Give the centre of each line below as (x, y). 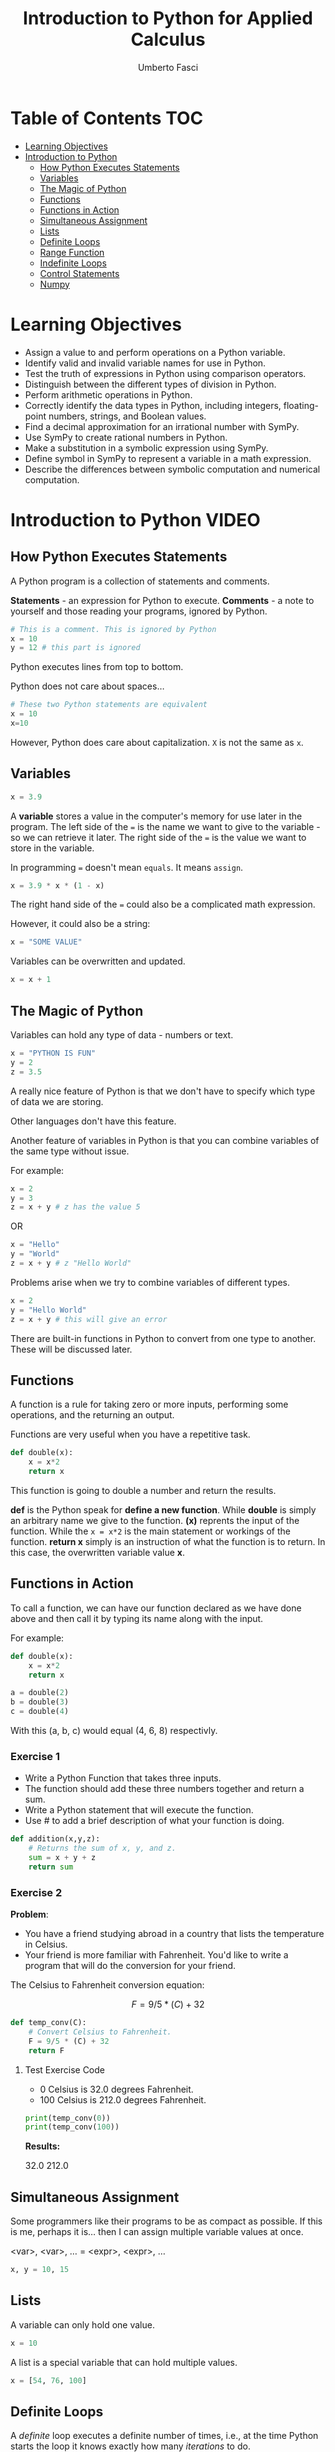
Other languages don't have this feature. (93, 1121)
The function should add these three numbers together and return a (164, 1789)
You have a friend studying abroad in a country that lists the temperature (174, 1934)
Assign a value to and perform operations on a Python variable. (155, 352)
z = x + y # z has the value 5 (75, 1207)
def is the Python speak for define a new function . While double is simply (163, 1509)
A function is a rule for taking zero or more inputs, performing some (149, 1404)
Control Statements (79, 273)
